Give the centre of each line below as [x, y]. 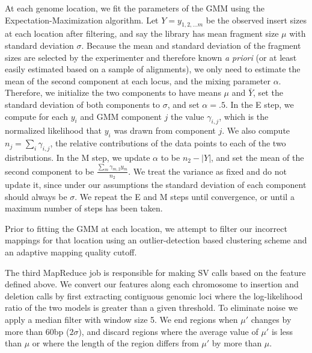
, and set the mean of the [258, 157]
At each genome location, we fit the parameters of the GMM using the [135, 8]
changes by [271, 319]
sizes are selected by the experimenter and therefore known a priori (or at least [151, 57]
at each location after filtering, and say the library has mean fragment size [142, 33]
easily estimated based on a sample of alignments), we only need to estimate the [153, 69]
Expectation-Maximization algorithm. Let [82, 20]
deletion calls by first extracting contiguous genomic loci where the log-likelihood [154, 295]
